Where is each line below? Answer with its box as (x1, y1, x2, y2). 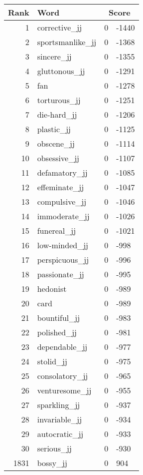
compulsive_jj (37, 196, 87, 207)
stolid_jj (37, 355, 67, 367)
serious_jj (37, 442, 72, 454)
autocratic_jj (37, 428, 84, 439)
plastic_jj (37, 123, 71, 135)
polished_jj (37, 326, 77, 338)
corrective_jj (37, 22, 82, 33)
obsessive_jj (37, 152, 79, 164)
